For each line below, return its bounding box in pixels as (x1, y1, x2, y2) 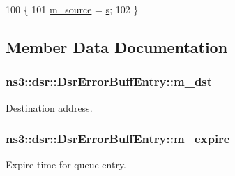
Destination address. (6, 100, 93, 115)
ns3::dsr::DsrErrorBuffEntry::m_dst (6, 73, 213, 90)
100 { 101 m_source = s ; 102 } (6, 2, 139, 16)
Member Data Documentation (6, 36, 228, 57)
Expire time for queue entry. (6, 157, 126, 172)
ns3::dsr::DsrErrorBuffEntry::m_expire (6, 130, 230, 147)
